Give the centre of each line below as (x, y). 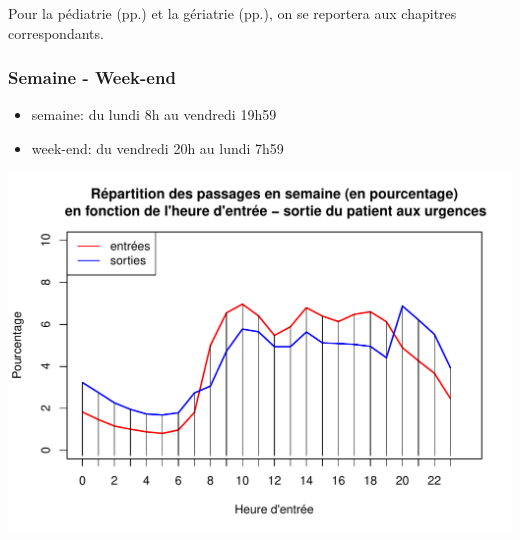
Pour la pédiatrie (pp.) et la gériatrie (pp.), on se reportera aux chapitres (232, 13)
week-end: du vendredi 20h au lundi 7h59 (157, 148)
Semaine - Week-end (92, 77)
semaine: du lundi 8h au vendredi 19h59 (154, 114)
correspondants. (56, 32)
